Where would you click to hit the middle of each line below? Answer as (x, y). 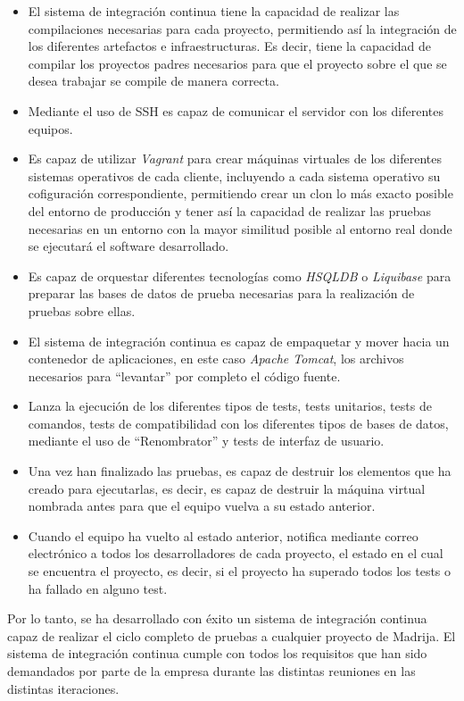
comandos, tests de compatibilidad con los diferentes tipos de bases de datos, (238, 423)
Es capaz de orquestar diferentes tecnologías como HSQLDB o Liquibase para (240, 275)
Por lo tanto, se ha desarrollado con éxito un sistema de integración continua (217, 618)
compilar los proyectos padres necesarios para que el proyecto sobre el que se (237, 63)
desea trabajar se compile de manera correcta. (153, 81)
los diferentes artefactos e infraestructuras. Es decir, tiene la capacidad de (230, 46)
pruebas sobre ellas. (82, 310)
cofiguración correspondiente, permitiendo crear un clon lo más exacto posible (240, 193)
